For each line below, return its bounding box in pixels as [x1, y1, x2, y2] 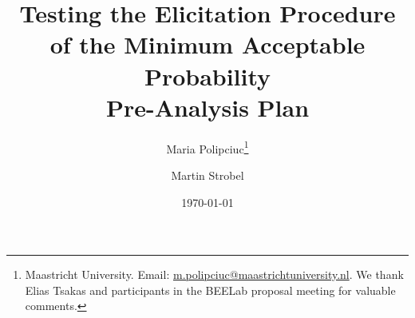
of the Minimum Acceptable [49, 28, 366, 61]
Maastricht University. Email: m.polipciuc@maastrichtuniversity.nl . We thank [25, 266, 404, 283]
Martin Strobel [171, 166, 244, 183]
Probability [144, 59, 271, 92]
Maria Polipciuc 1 [166, 137, 249, 157]
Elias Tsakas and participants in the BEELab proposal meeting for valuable [25, 281, 396, 298]
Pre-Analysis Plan [105, 90, 310, 123]
